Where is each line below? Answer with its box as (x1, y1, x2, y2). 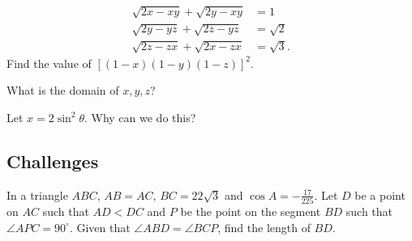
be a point (354, 186, 406, 203)
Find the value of (6, 54, 92, 71)
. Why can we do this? (84, 108, 196, 125)
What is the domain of (6, 82, 119, 99)
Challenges (6, 148, 99, 173)
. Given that (69, 218, 131, 235)
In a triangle (6, 186, 68, 203)
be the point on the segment (180, 203, 321, 220)
